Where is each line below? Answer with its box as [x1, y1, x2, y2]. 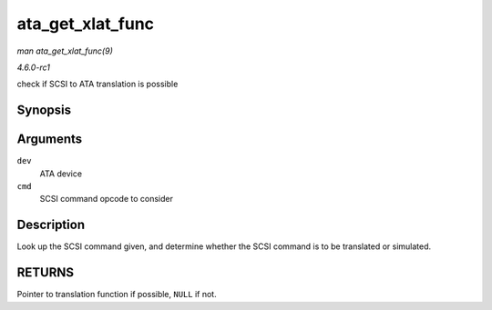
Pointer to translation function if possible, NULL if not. [16, 289, 218, 300]
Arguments [16, 132, 83, 147]
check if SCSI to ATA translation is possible [16, 78, 179, 90]
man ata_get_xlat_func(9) [16, 45, 113, 56]
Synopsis [16, 103, 72, 118]
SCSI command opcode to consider [39, 194, 173, 205]
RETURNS [16, 265, 75, 281]
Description [16, 217, 86, 233]
